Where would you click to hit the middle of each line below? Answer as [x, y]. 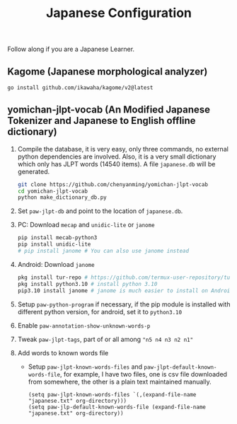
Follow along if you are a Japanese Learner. [71, 49]
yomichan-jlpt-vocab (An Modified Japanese [109, 110]
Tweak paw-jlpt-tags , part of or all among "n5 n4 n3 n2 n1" [105, 339]
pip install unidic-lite [54, 245]
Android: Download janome [56, 264]
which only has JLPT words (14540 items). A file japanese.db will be [116, 164]
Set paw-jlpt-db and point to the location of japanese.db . [100, 211]
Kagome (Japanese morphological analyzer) [108, 71]
